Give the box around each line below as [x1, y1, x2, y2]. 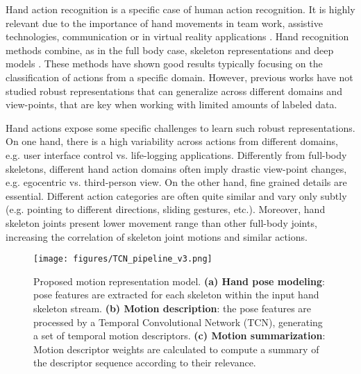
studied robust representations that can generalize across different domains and [6, 83, 342, 98]
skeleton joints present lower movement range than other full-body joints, [6, 215, 317, 230]
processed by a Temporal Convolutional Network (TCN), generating [33, 314, 323, 329]
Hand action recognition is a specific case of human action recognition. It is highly [6, 2, 355, 16]
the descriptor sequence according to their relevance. [33, 355, 256, 370]
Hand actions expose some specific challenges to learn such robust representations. [6, 120, 355, 135]
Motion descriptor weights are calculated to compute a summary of [33, 341, 319, 356]
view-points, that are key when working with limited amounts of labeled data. [6, 97, 337, 112]
